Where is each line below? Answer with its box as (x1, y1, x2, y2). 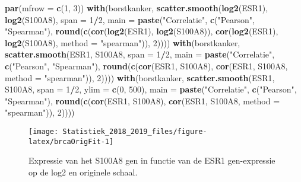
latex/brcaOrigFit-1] (28, 137, 114, 146)
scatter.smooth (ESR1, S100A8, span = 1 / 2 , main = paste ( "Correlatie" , (5, 48, 275, 60)
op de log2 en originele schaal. (28, 165, 138, 178)
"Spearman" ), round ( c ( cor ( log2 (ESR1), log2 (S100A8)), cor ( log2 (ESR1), (5, 25, 278, 37)
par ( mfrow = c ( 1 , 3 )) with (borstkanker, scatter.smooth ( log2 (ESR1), (5, 2, 268, 14)
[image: (28, 127, 59, 136)
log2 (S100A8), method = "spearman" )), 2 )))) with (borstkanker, (5, 36, 240, 49)
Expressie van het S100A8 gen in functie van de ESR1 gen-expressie (28, 154, 275, 167)
